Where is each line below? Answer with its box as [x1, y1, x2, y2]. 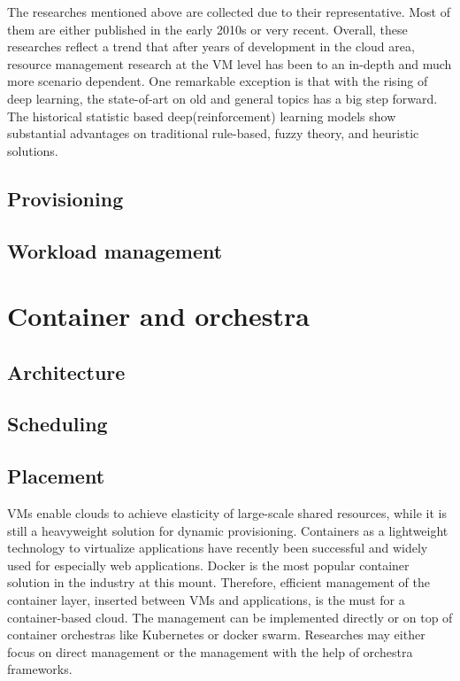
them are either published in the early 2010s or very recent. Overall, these [7, 19, 408, 38]
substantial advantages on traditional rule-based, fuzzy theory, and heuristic [7, 124, 419, 143]
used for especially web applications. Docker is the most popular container [7, 555, 410, 574]
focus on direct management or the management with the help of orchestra [7, 642, 413, 661]
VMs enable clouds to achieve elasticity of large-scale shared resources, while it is [7, 504, 447, 522]
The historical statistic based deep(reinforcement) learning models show [7, 106, 396, 125]
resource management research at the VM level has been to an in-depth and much [7, 54, 452, 73]
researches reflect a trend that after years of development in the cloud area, [7, 37, 415, 56]
